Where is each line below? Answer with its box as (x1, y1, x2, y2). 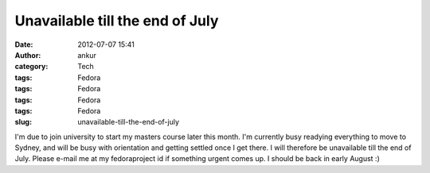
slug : (14, 117, 32, 127)
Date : (14, 40, 33, 49)
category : (14, 62, 49, 71)
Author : (14, 50, 41, 60)
